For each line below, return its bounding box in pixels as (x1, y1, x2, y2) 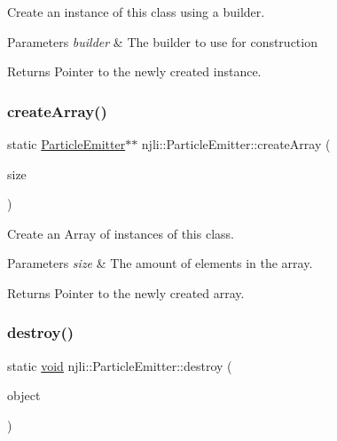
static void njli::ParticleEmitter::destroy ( (7, 356, 232, 374)
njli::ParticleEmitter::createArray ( (141, 135, 331, 153)
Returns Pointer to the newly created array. (7, 283, 245, 302)
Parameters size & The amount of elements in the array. (7, 254, 313, 272)
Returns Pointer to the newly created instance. (7, 62, 262, 81)
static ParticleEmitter (7, 135, 126, 153)
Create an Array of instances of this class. (7, 224, 234, 242)
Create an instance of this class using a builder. (7, 3, 265, 20)
